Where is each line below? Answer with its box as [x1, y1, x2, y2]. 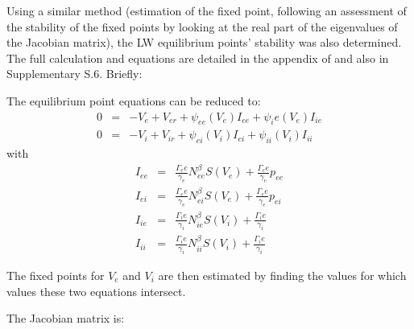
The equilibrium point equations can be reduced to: [6, 92, 261, 109]
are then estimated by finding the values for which [158, 267, 407, 283]
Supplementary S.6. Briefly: [6, 65, 143, 82]
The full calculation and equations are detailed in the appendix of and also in [6, 49, 389, 66]
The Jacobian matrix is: [6, 310, 125, 327]
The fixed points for [6, 267, 105, 283]
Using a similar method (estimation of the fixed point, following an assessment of [6, 2, 407, 19]
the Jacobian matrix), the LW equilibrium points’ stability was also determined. [6, 34, 402, 51]
